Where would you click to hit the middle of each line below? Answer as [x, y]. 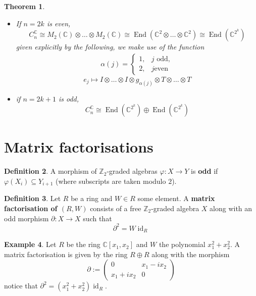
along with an [231, 208]
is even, [59, 23]
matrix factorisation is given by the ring [66, 254]
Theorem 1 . [24, 6]
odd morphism [27, 218]
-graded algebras [132, 171]
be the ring [83, 244]
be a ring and [92, 198]
